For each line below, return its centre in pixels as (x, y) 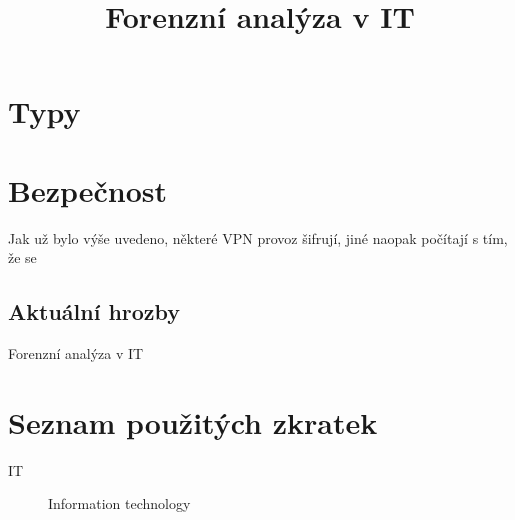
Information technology (119, 503)
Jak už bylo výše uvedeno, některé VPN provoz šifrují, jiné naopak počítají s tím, (258, 237)
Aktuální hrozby (94, 311)
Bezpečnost (88, 189)
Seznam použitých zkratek (193, 421)
